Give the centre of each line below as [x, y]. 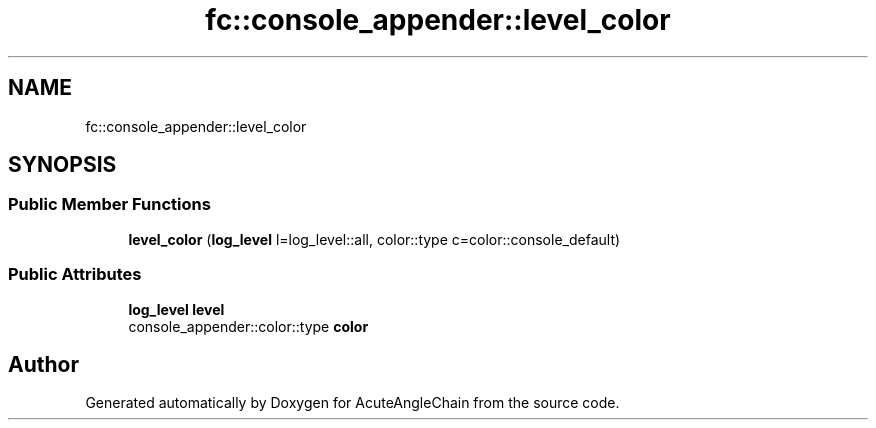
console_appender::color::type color [248, 326]
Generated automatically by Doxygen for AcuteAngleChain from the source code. [352, 403]
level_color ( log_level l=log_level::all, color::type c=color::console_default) [374, 239]
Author [43, 364]
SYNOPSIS [62, 165]
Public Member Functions [109, 204]
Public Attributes [75, 274]
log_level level [176, 309]
